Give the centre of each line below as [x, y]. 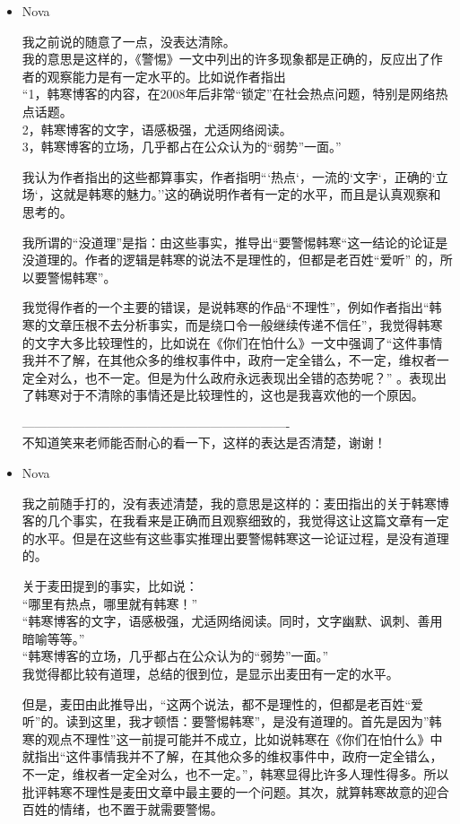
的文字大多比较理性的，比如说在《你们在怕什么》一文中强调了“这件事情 [232, 342]
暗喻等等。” [53, 638]
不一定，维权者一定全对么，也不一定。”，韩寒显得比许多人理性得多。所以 [235, 773]
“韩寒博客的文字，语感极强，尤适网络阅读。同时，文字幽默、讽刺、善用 [232, 621]
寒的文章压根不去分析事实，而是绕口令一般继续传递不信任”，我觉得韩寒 [232, 324]
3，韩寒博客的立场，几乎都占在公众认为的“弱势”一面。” [182, 147]
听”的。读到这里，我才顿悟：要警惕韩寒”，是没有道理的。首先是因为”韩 [232, 721]
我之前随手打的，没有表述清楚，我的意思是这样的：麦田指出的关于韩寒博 [235, 503]
